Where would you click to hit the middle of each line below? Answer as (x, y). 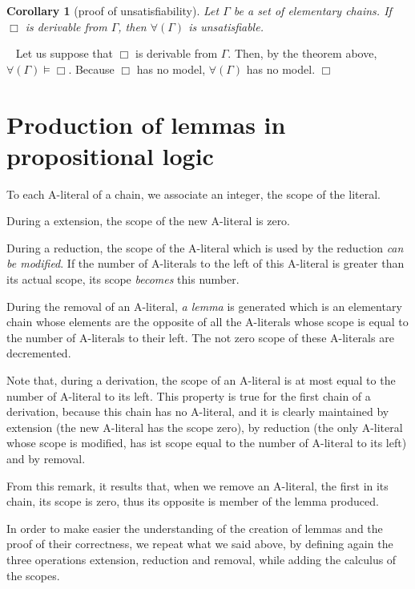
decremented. (39, 353)
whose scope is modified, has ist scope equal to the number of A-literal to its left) (207, 443)
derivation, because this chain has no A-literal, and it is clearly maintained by (198, 411)
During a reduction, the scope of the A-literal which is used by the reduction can (205, 247)
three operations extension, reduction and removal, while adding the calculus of (201, 559)
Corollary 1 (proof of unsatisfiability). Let (113, 10)
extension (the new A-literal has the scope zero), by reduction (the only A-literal (205, 427)
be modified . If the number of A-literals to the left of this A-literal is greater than (205, 263)
